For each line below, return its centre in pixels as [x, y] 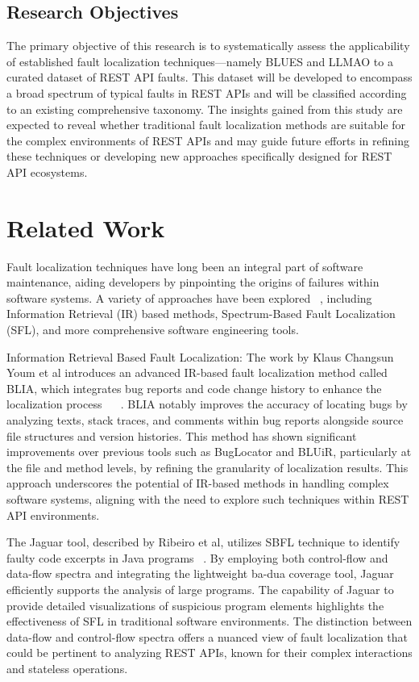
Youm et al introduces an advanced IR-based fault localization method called [197, 372]
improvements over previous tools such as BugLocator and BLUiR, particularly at [209, 452]
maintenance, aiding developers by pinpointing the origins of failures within [193, 282]
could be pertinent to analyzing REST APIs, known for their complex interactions [209, 653]
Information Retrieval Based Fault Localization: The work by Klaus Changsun [200, 356]
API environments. [53, 515]
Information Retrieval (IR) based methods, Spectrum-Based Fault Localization [201, 314]
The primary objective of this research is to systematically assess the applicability [208, 46]
